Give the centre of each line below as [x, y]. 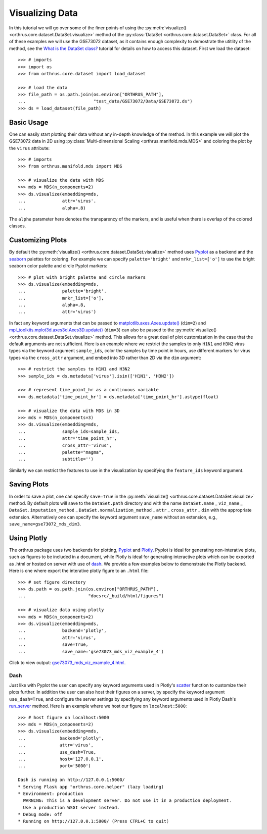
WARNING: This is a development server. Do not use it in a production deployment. [127, 801]
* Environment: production [51, 793]
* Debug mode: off [40, 814]
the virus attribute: [29, 148]
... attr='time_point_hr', [67, 439]
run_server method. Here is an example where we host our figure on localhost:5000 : [98, 706]
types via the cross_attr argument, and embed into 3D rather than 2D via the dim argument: [105, 358]
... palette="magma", [61, 452]
